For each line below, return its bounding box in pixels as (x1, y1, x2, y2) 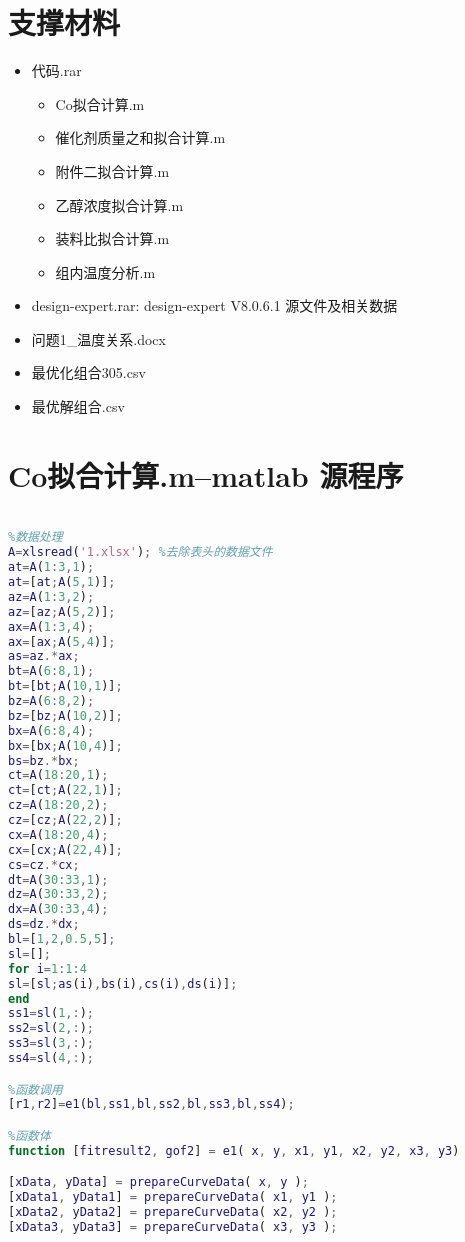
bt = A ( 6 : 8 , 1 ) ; (8, 664, 95, 679)
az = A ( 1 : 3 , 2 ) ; (8, 589, 95, 604)
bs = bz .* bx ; (8, 753, 80, 768)
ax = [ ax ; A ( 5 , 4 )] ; (8, 634, 116, 649)
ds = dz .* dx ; (8, 917, 80, 932)
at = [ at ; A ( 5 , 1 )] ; (8, 575, 116, 590)
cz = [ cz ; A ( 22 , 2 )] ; (8, 813, 123, 828)
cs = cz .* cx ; (8, 857, 80, 872)
